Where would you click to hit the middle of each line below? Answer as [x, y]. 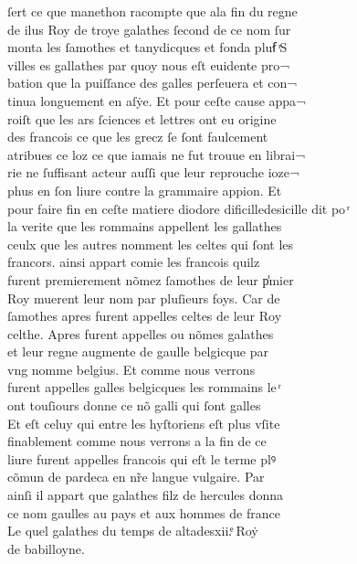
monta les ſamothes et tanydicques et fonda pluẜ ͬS [147, 47]
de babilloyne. [46, 548]
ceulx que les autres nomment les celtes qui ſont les [151, 244]
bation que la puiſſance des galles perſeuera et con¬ [152, 83]
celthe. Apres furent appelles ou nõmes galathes [141, 333]
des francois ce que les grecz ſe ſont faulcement [138, 137]
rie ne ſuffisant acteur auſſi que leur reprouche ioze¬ [153, 172]
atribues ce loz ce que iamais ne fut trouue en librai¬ [157, 154]
